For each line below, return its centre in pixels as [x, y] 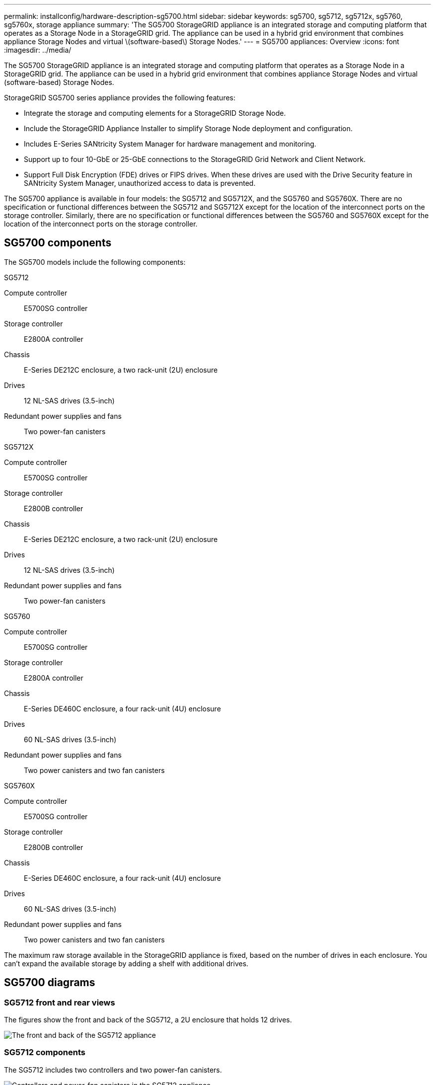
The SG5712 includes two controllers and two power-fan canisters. [113, 1070]
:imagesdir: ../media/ [38, 50]
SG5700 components [58, 243]
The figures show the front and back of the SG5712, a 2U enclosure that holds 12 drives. [148, 1020]
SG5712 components [45, 1052]
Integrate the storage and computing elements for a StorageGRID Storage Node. [155, 113]
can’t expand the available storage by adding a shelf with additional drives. [126, 963]
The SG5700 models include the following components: [95, 262]
